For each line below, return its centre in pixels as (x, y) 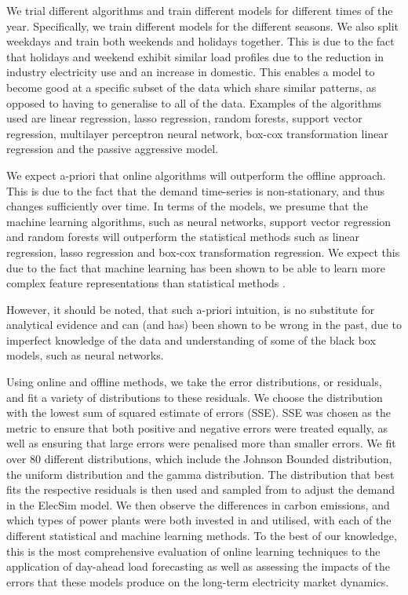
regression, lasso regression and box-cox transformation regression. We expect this (203, 252)
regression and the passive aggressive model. (113, 149)
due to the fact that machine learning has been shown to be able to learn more (196, 267)
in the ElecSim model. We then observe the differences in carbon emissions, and (198, 504)
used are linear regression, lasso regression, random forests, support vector (184, 118)
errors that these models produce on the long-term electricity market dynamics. (198, 581)
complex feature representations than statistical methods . (146, 283)
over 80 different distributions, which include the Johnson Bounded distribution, (199, 459)
